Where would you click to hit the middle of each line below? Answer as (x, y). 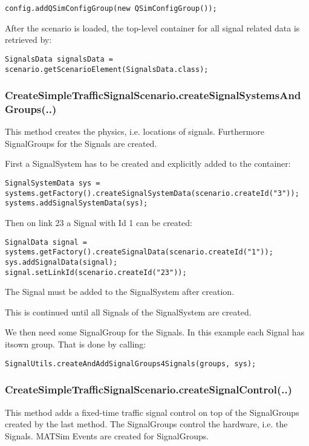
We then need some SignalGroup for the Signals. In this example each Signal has (155, 332)
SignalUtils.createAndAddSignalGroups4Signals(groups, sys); (131, 364)
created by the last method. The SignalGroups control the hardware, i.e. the (146, 424)
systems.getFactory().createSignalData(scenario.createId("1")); (139, 252)
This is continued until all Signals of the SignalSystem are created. (128, 312)
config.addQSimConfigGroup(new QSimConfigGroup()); (111, 8)
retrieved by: (28, 40)
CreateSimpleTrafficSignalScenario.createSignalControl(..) (149, 389)
